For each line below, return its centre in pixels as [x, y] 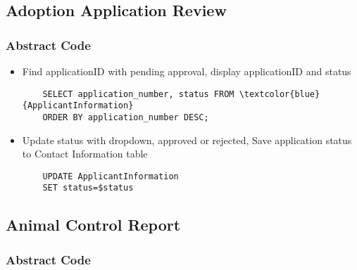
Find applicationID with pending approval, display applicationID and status [187, 71]
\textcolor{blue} [280, 94]
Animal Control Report [93, 225]
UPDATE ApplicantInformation [111, 176]
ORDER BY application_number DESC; [126, 117]
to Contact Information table [85, 154]
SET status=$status [88, 188]
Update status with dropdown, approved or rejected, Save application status [187, 140]
